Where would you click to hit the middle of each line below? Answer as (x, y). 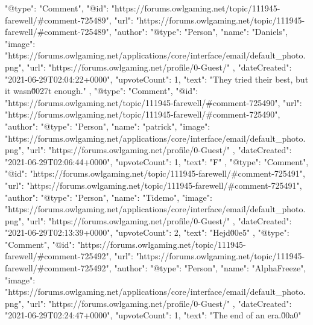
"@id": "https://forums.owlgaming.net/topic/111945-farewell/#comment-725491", (155, 173)
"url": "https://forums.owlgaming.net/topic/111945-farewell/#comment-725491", (153, 185)
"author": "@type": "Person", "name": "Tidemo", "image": (109, 197)
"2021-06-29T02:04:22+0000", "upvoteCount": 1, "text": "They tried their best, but (157, 79)
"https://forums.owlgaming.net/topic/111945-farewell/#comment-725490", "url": (153, 102)
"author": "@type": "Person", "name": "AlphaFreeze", (210, 268)
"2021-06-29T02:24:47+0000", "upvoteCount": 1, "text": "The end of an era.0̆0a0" (153, 315)
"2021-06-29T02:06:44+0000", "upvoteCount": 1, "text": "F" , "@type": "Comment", (157, 161)
